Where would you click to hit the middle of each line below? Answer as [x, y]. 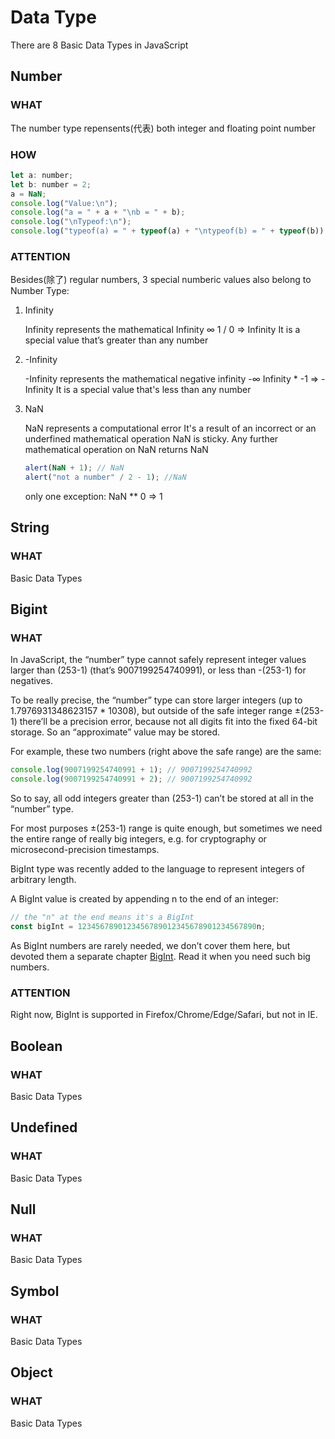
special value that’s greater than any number [116, 340]
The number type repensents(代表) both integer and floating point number [163, 128]
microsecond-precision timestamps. [85, 850]
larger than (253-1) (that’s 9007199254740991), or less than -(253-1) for [158, 670]
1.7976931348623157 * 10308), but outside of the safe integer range [151, 711]
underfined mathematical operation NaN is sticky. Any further [151, 439]
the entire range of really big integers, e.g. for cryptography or [138, 839]
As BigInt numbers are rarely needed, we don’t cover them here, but [150, 945]
